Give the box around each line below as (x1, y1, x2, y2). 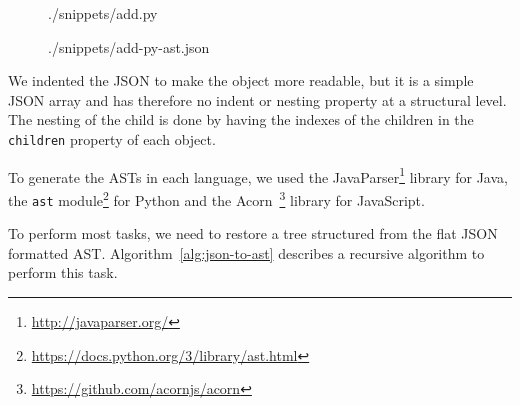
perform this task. (8, 262, 118, 283)
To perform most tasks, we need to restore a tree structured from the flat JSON (8, 223, 498, 244)
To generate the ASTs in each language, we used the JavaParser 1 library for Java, (8, 163, 508, 187)
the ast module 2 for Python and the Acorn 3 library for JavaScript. (8, 186, 425, 210)
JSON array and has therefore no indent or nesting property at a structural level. (8, 89, 507, 110)
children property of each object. (8, 128, 216, 149)
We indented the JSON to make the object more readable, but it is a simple (8, 70, 474, 91)
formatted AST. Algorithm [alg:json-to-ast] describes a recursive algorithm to (8, 242, 485, 263)
